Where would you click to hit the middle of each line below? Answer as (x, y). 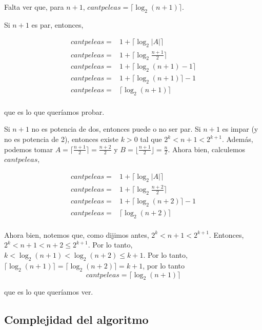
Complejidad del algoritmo (76, 319)
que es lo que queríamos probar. (54, 111)
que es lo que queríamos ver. (49, 292)
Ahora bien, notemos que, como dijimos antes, (77, 234)
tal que (151, 139)
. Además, (237, 139)
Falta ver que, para (34, 7)
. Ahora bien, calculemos (207, 149)
